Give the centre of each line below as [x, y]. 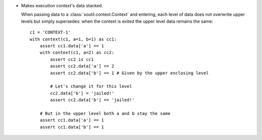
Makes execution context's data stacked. [62, 6]
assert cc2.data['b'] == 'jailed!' [92, 100]
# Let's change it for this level [91, 86]
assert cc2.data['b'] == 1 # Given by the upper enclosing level [130, 73]
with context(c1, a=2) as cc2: [77, 53]
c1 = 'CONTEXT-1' [50, 32]
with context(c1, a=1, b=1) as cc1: [73, 39]
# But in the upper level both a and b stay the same [105, 113]
